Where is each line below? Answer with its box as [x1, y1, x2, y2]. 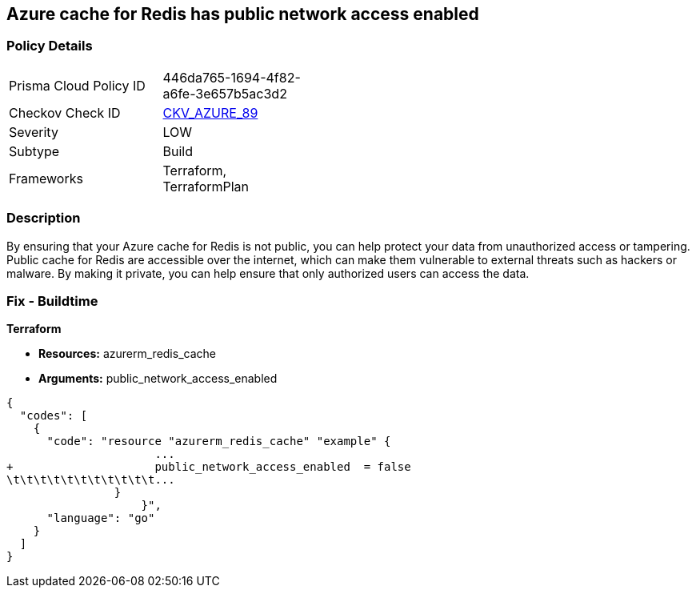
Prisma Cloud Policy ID [9, 77, 146, 94]
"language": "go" [46, 512, 155, 525]
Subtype [9, 142, 60, 159]
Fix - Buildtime [6, 292, 98, 309]
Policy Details [6, 38, 93, 54]
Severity [9, 123, 58, 140]
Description [6, 210, 81, 227]
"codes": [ [19, 409, 88, 423]
